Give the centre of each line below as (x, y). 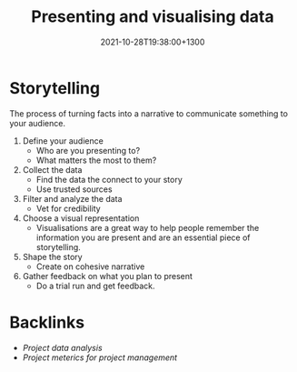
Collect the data (52, 169)
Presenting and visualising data (153, 17)
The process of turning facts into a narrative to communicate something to (149, 113)
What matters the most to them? (96, 160)
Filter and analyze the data (72, 198)
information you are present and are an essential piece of (143, 237)
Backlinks (47, 322)
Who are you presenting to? (88, 150)
